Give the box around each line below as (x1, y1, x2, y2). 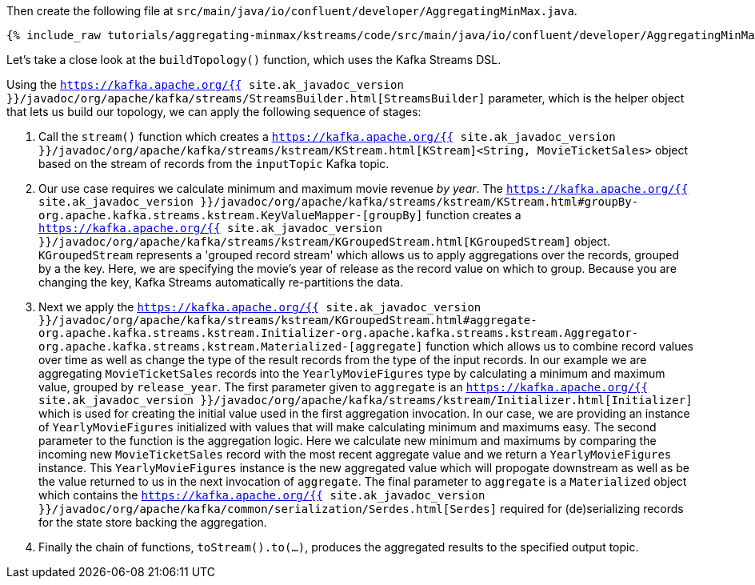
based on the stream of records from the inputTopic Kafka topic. (38, 157, 389, 170)
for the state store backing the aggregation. (38, 515, 267, 529)
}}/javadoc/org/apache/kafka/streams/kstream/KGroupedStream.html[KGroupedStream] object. (38, 234, 610, 248)
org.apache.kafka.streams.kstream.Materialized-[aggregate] (38, 340, 423, 353)
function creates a (425, 208, 521, 222)
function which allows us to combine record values (425, 339, 693, 353)
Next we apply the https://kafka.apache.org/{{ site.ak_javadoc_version (38, 300, 481, 314)
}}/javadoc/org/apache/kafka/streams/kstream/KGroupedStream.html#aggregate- (38, 314, 537, 327)
